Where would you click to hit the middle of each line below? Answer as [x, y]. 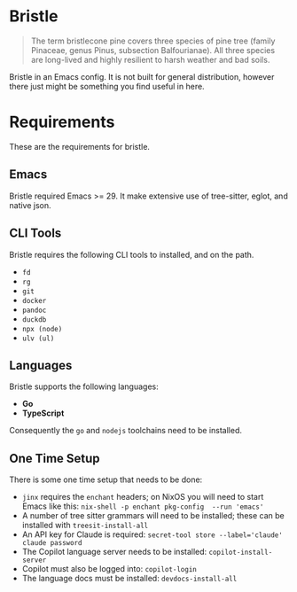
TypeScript [43, 413]
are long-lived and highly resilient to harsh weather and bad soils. [150, 59]
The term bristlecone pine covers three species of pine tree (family [153, 41]
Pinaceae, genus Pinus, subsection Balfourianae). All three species [153, 50]
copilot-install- [241, 553]
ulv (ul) [38, 339]
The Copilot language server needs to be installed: [114, 552]
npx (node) [42, 329]
